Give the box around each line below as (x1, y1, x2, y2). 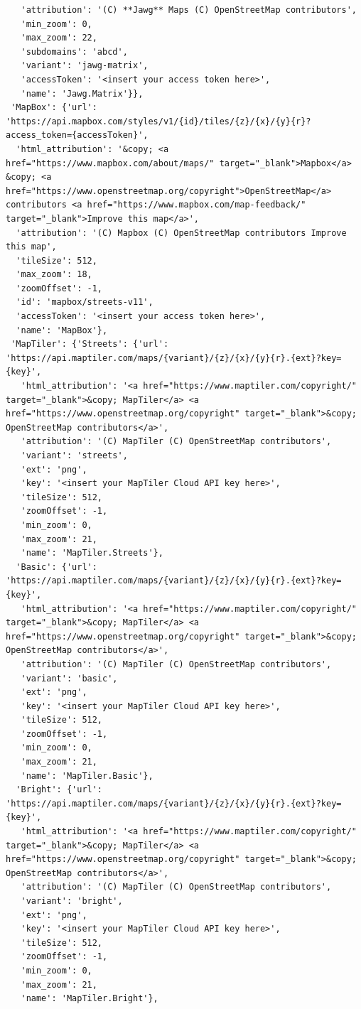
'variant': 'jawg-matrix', (21, 60, 149, 71)
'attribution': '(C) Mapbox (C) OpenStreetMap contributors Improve (16, 227, 347, 238)
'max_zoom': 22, (21, 33, 97, 43)
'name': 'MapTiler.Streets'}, (21, 548, 163, 559)
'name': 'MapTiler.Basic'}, (21, 770, 153, 781)
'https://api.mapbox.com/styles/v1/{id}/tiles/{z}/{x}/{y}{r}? (6, 116, 311, 126)
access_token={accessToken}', (6, 130, 149, 141)
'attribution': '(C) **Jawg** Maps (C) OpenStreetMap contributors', (21, 5, 357, 15)
